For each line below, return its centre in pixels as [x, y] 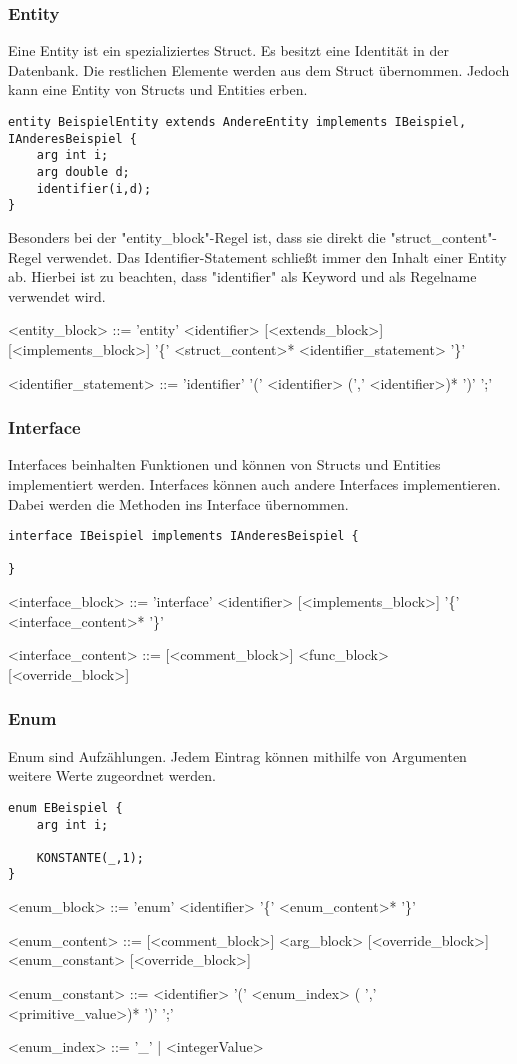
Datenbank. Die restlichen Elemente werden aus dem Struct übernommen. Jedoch [259, 69]
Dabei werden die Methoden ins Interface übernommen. [178, 503]
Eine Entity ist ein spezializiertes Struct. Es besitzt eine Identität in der [228, 50]
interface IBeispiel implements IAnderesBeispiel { [183, 536]
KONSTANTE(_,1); [90, 857]
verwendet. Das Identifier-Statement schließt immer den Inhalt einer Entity [276, 256]
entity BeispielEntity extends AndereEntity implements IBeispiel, [237, 122]
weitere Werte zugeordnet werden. [112, 775]
